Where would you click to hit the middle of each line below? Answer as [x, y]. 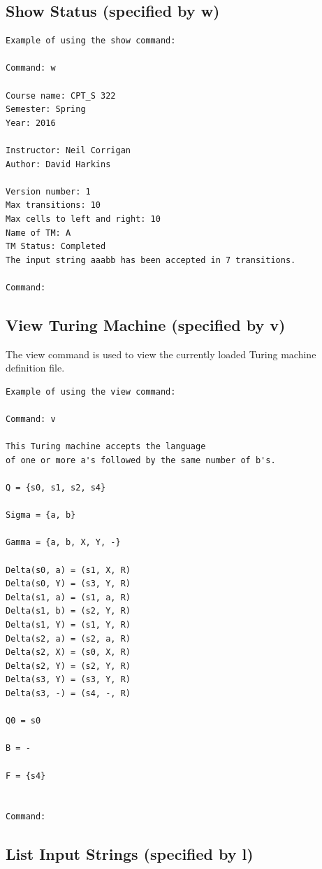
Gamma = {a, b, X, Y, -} [63, 543]
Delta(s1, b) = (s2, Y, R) [68, 611]
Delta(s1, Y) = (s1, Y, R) [68, 624]
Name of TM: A [38, 233]
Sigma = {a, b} [41, 515]
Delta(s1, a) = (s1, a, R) [68, 597]
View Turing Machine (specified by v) [146, 324]
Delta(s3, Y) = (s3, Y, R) [68, 680]
